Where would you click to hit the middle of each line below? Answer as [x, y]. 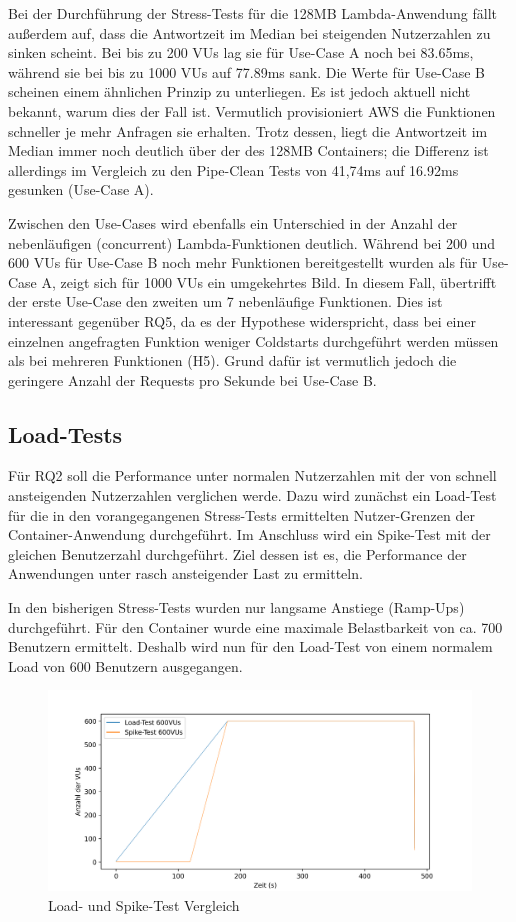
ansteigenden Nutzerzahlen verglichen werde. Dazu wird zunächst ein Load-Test [252, 495]
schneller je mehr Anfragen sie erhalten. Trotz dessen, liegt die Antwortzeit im [248, 130]
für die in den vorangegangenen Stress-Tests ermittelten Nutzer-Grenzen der [241, 514]
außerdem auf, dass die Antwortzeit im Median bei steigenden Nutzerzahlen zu [249, 32]
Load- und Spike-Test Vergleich [144, 904]
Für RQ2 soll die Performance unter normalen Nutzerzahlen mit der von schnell [252, 475]
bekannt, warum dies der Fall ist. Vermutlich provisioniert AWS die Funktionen [252, 110]
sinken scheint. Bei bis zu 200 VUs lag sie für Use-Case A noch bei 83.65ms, [241, 52]
